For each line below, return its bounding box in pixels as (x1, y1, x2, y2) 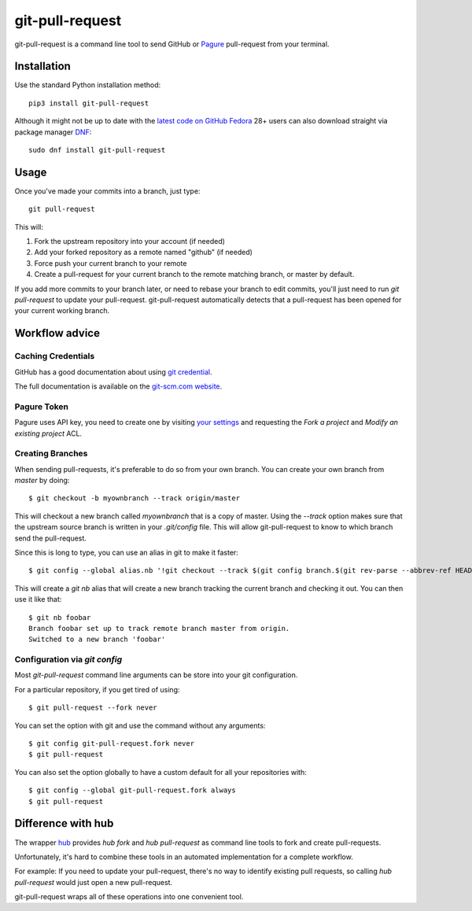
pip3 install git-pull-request (28, 98, 149, 108)
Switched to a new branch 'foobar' (28, 635, 166, 644)
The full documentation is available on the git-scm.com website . (14, 382, 223, 391)
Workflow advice (14, 326, 100, 340)
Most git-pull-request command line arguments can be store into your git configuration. (14, 670, 298, 680)
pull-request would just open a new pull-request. (14, 877, 173, 887)
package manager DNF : (14, 127, 92, 137)
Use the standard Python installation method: (14, 80, 161, 90)
